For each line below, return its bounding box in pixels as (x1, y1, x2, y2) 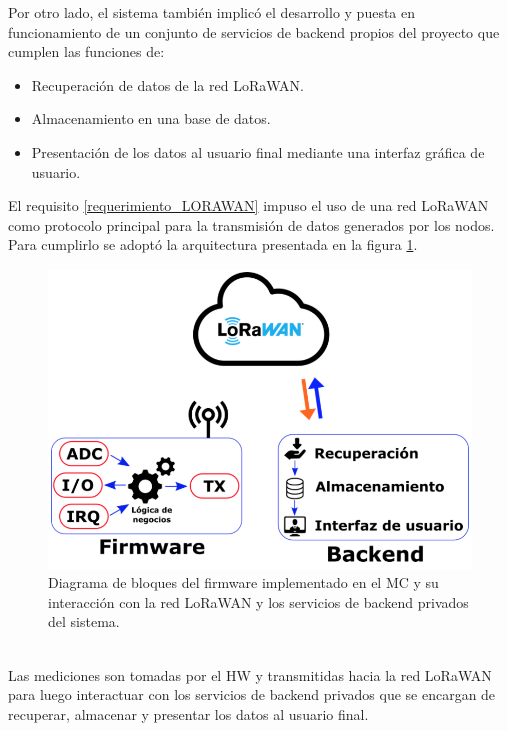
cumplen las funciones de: (8, 41, 165, 62)
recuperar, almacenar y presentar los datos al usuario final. (8, 703, 369, 724)
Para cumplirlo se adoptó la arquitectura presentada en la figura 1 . (8, 234, 418, 255)
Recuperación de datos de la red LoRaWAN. (31, 74, 304, 95)
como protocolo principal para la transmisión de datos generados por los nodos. (8, 214, 495, 235)
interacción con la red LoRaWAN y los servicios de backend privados (48, 591, 469, 612)
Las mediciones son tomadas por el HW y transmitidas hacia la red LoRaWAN (8, 664, 492, 685)
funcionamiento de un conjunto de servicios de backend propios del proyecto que (8, 21, 500, 42)
